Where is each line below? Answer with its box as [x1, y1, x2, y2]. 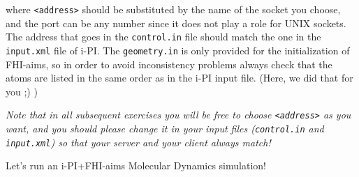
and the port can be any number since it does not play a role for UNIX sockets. [6, 15, 346, 30]
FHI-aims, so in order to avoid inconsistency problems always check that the [6, 56, 332, 71]
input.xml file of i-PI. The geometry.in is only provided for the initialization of [6, 43, 350, 57]
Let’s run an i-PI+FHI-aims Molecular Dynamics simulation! [6, 158, 266, 173]
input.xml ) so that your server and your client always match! [6, 134, 271, 149]
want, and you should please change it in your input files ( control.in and [6, 121, 324, 135]
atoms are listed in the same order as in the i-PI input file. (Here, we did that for [6, 70, 353, 85]
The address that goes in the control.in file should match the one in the [6, 29, 321, 44]
